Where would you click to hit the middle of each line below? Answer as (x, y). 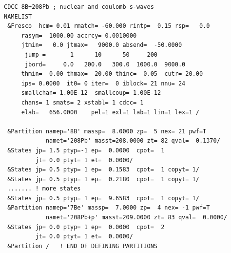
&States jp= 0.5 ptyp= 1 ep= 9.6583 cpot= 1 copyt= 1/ (103, 198)
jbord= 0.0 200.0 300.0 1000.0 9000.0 (105, 64)
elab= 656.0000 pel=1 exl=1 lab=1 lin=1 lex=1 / (110, 112)
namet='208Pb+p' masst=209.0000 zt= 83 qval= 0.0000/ (136, 218)
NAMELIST (18, 16)
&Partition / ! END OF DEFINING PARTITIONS (82, 246)
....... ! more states (44, 189)
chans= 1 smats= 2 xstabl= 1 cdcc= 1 (82, 102)
